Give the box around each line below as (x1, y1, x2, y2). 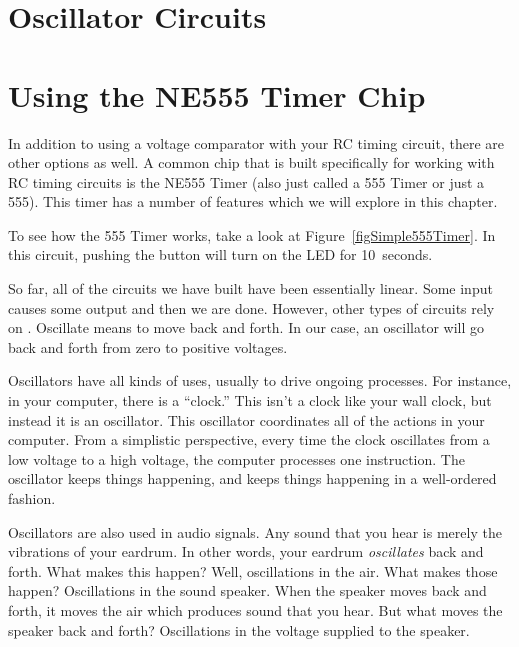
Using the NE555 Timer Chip (8, 74, 426, 115)
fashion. (8, 488, 56, 508)
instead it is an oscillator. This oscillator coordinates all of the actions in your (8, 409, 485, 430)
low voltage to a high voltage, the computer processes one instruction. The (8, 448, 465, 469)
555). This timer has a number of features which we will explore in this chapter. (8, 191, 498, 212)
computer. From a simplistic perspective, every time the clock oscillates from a (8, 429, 490, 450)
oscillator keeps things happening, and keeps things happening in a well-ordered (8, 468, 497, 489)
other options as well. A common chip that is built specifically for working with (8, 152, 495, 173)
